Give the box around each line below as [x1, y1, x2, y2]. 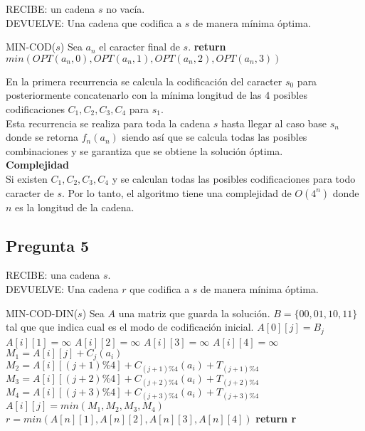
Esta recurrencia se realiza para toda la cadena [6, 115, 211, 130]
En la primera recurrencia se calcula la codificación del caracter [6, 73, 282, 88]
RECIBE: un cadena [6, 1, 95, 16]
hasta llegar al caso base [221, 115, 327, 130]
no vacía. [106, 1, 145, 16]
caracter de [6, 185, 54, 200]
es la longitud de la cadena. [15, 199, 134, 214]
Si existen [6, 171, 48, 186]
